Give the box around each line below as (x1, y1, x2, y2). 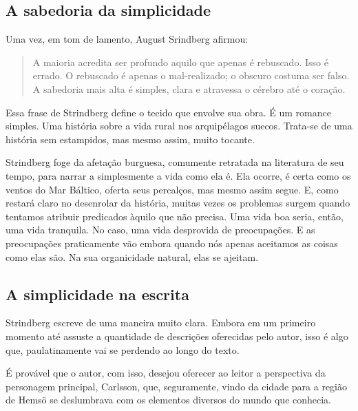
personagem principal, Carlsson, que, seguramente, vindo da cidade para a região (6, 379, 348, 393)
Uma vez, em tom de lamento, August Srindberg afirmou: (6, 32, 249, 46)
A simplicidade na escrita (6, 283, 189, 304)
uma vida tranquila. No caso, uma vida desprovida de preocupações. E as (6, 222, 315, 237)
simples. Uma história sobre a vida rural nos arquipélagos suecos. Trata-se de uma (6, 118, 352, 133)
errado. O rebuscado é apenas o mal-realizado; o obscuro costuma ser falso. (32, 68, 350, 83)
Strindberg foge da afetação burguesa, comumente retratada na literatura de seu (6, 155, 344, 169)
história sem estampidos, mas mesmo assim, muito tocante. (6, 131, 255, 146)
